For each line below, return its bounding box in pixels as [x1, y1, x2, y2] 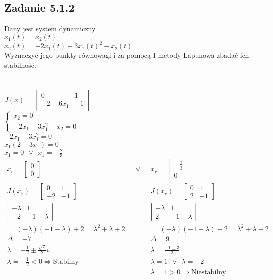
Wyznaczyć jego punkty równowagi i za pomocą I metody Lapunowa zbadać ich [4, 50, 249, 60]
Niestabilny [191, 268, 226, 276]
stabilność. [4, 59, 36, 70]
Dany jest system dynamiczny [4, 23, 96, 34]
